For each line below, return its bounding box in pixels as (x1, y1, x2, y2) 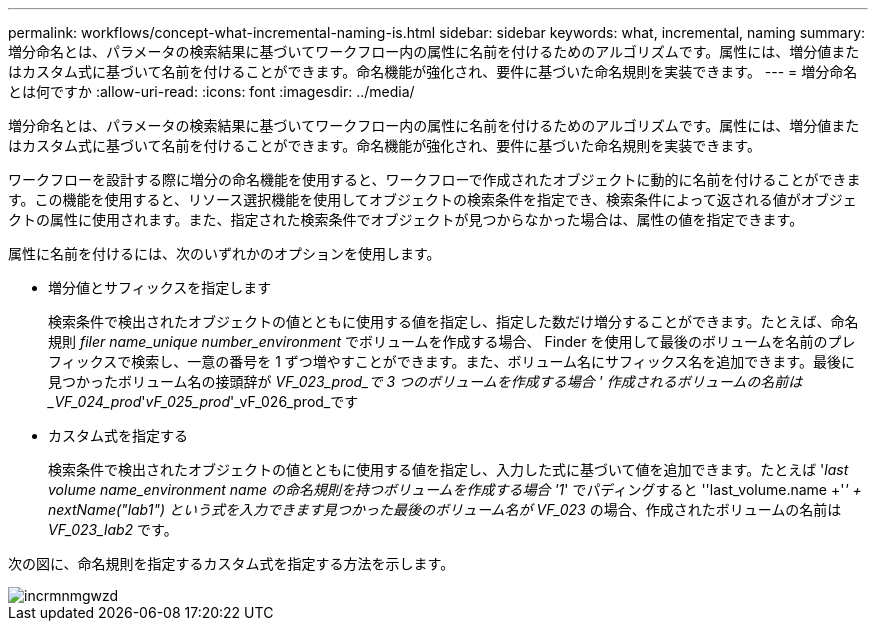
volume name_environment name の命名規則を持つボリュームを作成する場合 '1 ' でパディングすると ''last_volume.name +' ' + (48, 481, 862, 498)
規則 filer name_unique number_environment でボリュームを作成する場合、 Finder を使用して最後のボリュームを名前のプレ (48, 333, 856, 350)
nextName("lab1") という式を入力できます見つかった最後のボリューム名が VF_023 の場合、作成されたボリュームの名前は (48, 501, 842, 518)
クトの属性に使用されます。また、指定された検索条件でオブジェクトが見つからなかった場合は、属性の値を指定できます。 (8, 211, 804, 228)
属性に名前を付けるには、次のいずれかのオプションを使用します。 (8, 245, 441, 262)
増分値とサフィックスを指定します (48, 279, 272, 296)
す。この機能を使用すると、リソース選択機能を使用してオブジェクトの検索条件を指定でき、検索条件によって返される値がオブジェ (8, 191, 857, 208)
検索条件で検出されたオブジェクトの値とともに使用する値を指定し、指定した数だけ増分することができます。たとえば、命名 (48, 313, 859, 330)
